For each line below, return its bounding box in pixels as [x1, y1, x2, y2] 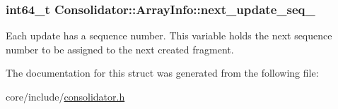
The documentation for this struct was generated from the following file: [6, 65, 319, 80]
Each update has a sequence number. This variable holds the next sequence [6, 28, 332, 43]
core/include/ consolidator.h [6, 89, 125, 103]
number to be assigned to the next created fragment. [6, 41, 234, 56]
